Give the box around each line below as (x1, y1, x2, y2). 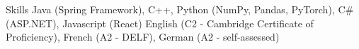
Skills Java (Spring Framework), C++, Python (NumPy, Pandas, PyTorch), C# (6, 2, 354, 17)
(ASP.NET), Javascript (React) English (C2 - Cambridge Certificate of (6, 15, 314, 30)
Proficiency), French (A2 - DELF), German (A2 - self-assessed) (6, 29, 280, 44)
